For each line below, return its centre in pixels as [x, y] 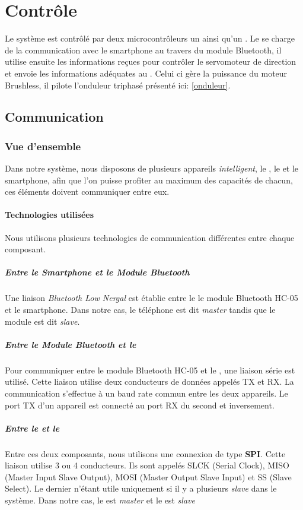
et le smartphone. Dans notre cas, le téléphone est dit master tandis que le [140, 310]
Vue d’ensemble [43, 146]
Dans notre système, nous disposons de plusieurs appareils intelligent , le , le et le [152, 168]
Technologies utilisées [50, 215]
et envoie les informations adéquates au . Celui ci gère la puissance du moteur [146, 73]
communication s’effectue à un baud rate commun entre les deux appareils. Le [146, 393]
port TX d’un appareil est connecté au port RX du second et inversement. [140, 405]
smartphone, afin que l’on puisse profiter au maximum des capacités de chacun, [149, 180]
